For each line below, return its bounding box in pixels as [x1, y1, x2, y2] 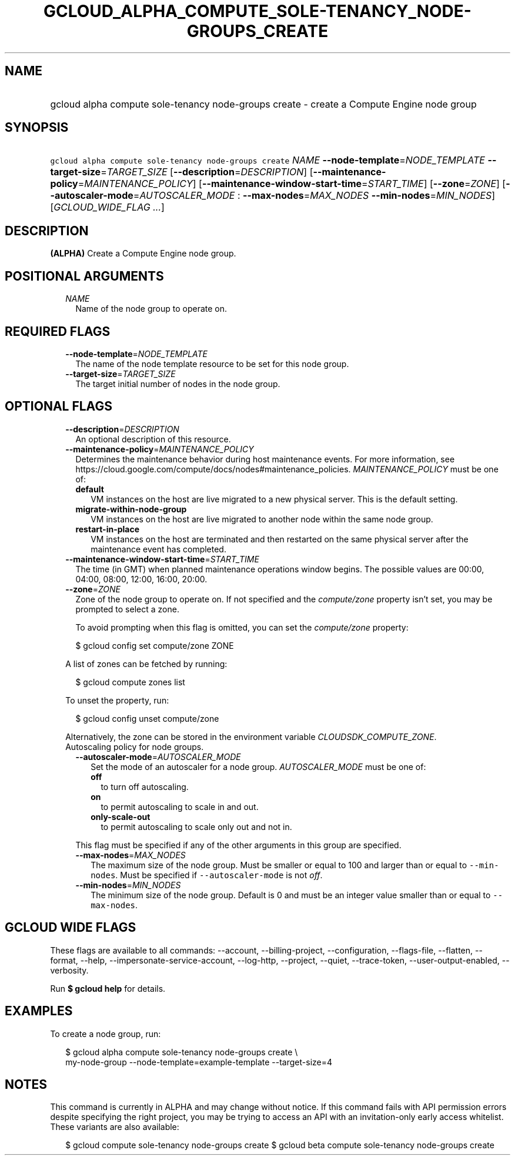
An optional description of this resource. [75, 434, 231, 444]
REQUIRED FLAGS [5, 324, 111, 339]
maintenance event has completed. [91, 544, 226, 554]
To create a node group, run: [50, 1028, 161, 1039]
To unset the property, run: [65, 695, 169, 705]
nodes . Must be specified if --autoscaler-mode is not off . [91, 869, 323, 880]
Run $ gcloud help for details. [50, 983, 166, 994]
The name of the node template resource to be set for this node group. [75, 358, 349, 369]
